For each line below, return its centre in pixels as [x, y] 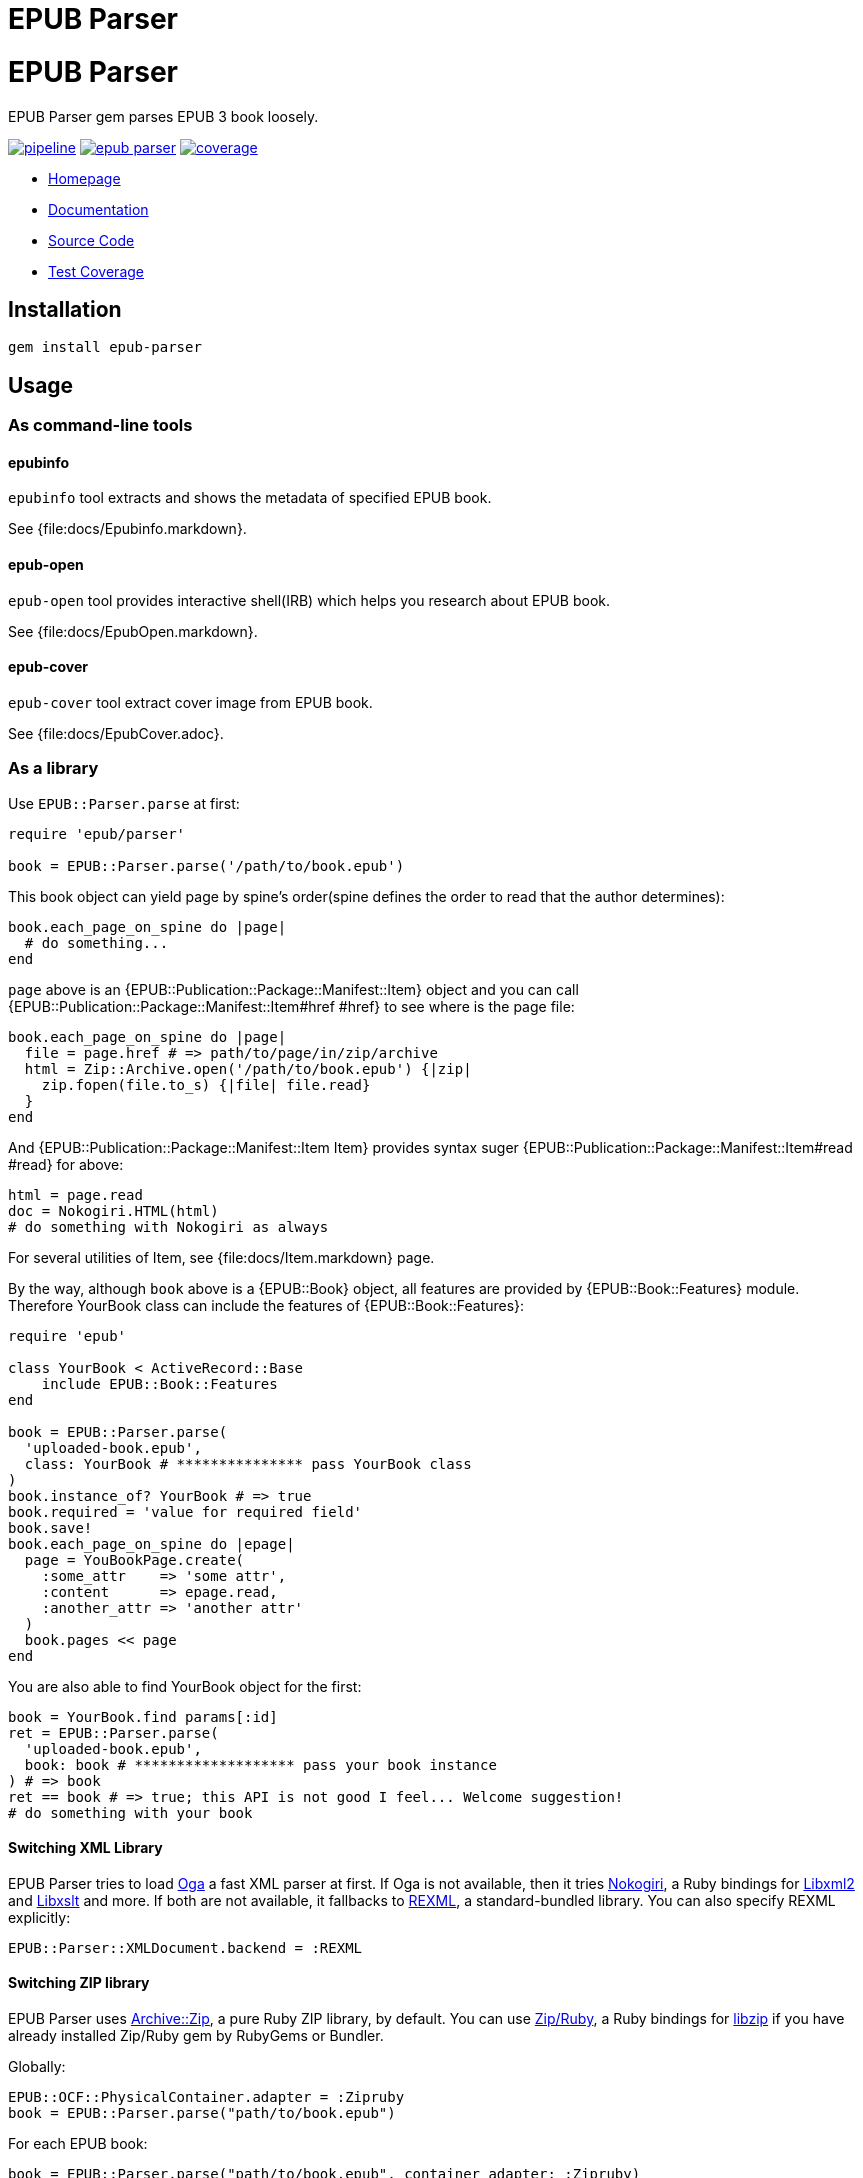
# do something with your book [130, 1812]
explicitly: [39, 1917]
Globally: [37, 2067]
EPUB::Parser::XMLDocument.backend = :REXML [185, 1947]
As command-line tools [100, 425]
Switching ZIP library [79, 1983]
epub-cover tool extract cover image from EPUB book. [190, 702]
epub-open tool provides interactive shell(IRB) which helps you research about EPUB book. [309, 600]
